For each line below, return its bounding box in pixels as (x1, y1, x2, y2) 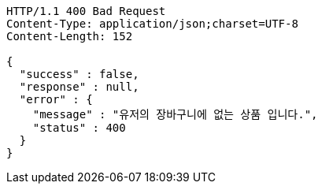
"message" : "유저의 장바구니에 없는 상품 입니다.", (32, 108, 318, 121)
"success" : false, (19, 68, 139, 80)
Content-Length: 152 (6, 30, 133, 43)
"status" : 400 (32, 121, 126, 134)
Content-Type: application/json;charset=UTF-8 (6, 17, 298, 30)
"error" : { (19, 93, 93, 106)
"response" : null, (19, 80, 139, 93)
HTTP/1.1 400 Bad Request (6, 5, 166, 17)
